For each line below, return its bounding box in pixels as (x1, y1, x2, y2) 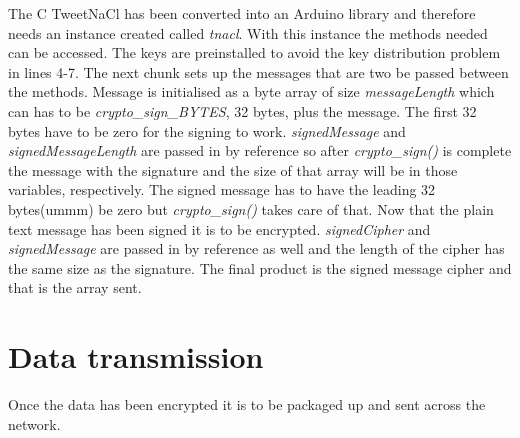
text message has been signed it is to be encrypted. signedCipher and (8, 218, 431, 239)
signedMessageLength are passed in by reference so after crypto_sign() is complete (8, 140, 512, 161)
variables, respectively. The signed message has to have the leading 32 (8, 179, 436, 200)
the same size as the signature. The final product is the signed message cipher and (8, 257, 512, 278)
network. (8, 413, 61, 434)
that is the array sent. (8, 277, 142, 298)
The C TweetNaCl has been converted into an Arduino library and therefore (8, 3, 476, 23)
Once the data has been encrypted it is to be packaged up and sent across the (8, 394, 486, 415)
